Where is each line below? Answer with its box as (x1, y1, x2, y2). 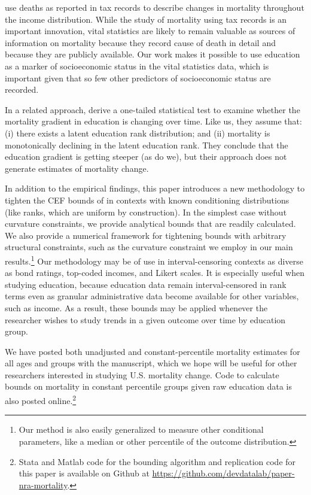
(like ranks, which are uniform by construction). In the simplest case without (5, 205, 287, 218)
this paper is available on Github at (19, 467, 150, 479)
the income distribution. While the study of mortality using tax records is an (5, 13, 287, 25)
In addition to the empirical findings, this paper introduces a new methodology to (5, 182, 305, 195)
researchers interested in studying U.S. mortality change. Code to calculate (5, 368, 279, 381)
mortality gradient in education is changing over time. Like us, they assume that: (5, 115, 302, 127)
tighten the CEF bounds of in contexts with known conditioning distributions (5, 193, 289, 206)
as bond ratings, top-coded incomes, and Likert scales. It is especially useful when (5, 266, 304, 279)
